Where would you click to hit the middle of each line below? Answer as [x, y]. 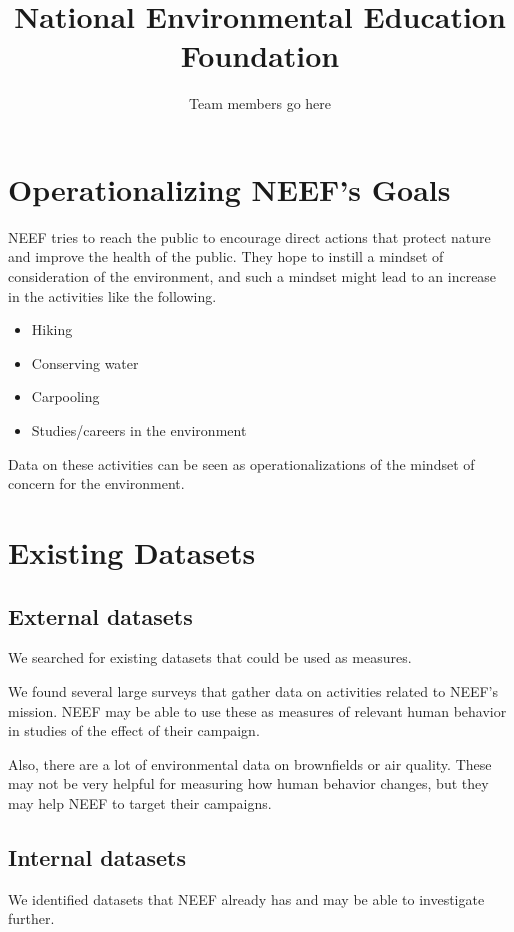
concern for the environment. [96, 483]
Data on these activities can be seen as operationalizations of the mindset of [241, 463]
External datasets [100, 615]
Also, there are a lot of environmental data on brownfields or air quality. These [250, 763]
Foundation [260, 55]
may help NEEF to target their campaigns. [140, 802]
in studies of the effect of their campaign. [134, 730]
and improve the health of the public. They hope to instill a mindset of [226, 256]
